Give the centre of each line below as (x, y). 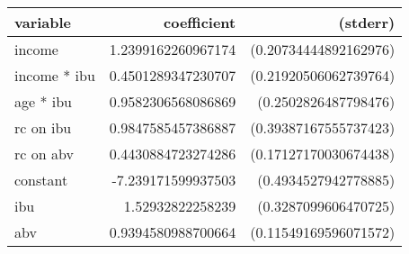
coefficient (200, 22)
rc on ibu (43, 127)
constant (41, 180)
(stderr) (367, 22)
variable (43, 22)
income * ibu (55, 75)
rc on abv (44, 154)
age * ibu (44, 101)
